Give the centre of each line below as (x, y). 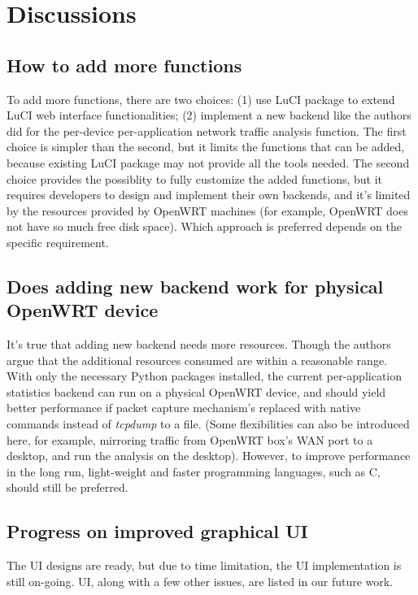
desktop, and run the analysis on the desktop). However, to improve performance (209, 456)
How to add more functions (124, 65)
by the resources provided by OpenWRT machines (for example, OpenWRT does (207, 210)
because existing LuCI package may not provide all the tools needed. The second (208, 162)
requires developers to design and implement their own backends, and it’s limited (209, 195)
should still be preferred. (67, 487)
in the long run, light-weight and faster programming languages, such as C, (194, 471)
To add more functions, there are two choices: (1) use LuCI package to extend (201, 99)
